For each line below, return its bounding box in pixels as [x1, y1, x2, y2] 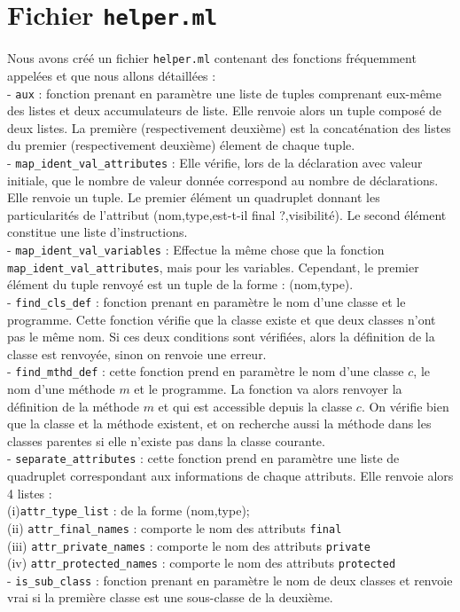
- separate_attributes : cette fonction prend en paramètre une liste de [7, 449, 400, 467]
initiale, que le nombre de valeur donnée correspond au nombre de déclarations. [7, 170, 439, 189]
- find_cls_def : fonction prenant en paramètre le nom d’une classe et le [7, 292, 406, 310]
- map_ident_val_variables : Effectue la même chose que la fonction [7, 239, 385, 258]
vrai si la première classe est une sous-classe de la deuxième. [7, 588, 333, 607]
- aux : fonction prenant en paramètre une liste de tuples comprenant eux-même [7, 83, 441, 102]
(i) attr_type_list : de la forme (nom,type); [7, 501, 250, 520]
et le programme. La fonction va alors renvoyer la [134, 379, 402, 397]
